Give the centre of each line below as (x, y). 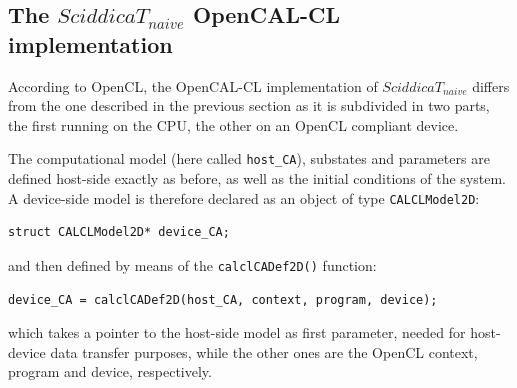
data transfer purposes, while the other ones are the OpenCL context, (264, 351)
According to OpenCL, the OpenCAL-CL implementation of (193, 85)
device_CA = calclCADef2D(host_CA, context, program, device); (223, 299)
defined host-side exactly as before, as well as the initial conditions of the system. (257, 178)
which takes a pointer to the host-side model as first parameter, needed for (237, 332)
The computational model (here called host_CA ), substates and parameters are (249, 158)
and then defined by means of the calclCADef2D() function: (192, 264)
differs (491, 85)
